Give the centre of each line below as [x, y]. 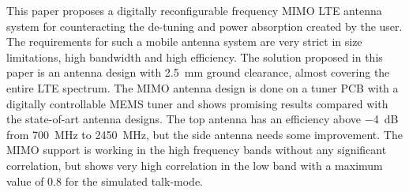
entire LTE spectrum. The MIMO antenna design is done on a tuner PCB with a [203, 87]
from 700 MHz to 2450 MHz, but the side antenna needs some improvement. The [204, 134]
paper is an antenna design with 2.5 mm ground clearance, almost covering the [198, 72]
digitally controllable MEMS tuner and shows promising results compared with [197, 103]
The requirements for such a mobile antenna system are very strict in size [184, 41]
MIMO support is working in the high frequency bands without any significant [197, 150]
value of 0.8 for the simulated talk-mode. [105, 181]
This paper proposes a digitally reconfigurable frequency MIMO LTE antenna [194, 10]
